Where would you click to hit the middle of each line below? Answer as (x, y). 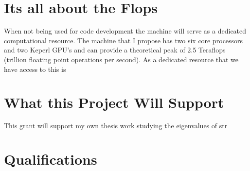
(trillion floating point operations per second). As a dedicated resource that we (121, 59)
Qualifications (51, 159)
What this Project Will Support (114, 102)
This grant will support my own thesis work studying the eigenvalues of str (116, 126)
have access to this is (35, 69)
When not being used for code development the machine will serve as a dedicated (125, 31)
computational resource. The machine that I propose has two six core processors (124, 40)
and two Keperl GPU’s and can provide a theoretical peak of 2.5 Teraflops (115, 50)
